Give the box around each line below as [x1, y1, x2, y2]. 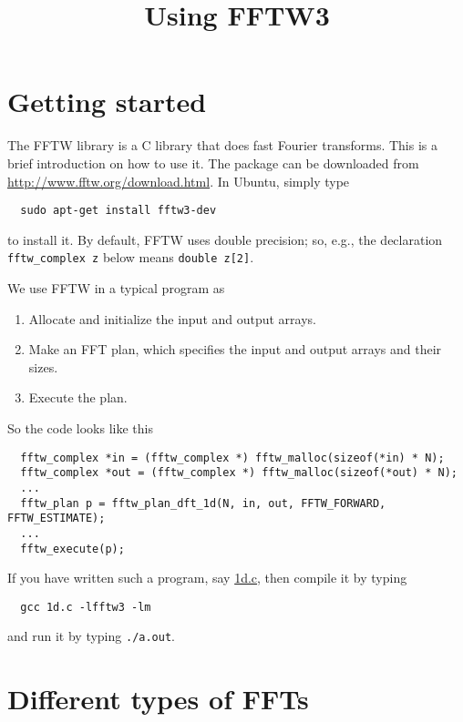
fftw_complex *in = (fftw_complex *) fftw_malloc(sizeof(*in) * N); [20, 451, 445, 464]
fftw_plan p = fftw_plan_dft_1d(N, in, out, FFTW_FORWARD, [20, 496, 386, 510]
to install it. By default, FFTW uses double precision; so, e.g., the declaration [7, 229, 443, 249]
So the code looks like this [7, 418, 153, 437]
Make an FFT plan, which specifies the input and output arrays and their [28, 340, 442, 359]
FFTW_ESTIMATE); [7, 512, 106, 525]
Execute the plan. [28, 388, 128, 407]
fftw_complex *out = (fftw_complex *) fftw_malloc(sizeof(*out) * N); [20, 466, 458, 480]
